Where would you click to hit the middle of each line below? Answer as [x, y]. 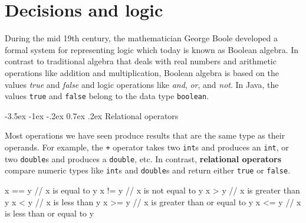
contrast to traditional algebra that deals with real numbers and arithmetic [141, 61]
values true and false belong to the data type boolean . [107, 96]
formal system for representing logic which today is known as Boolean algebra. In [152, 49]
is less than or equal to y [50, 213]
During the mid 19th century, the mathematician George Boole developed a [141, 38]
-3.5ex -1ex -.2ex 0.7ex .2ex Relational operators [92, 115]
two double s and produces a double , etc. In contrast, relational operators [143, 158]
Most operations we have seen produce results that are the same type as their [145, 135]
